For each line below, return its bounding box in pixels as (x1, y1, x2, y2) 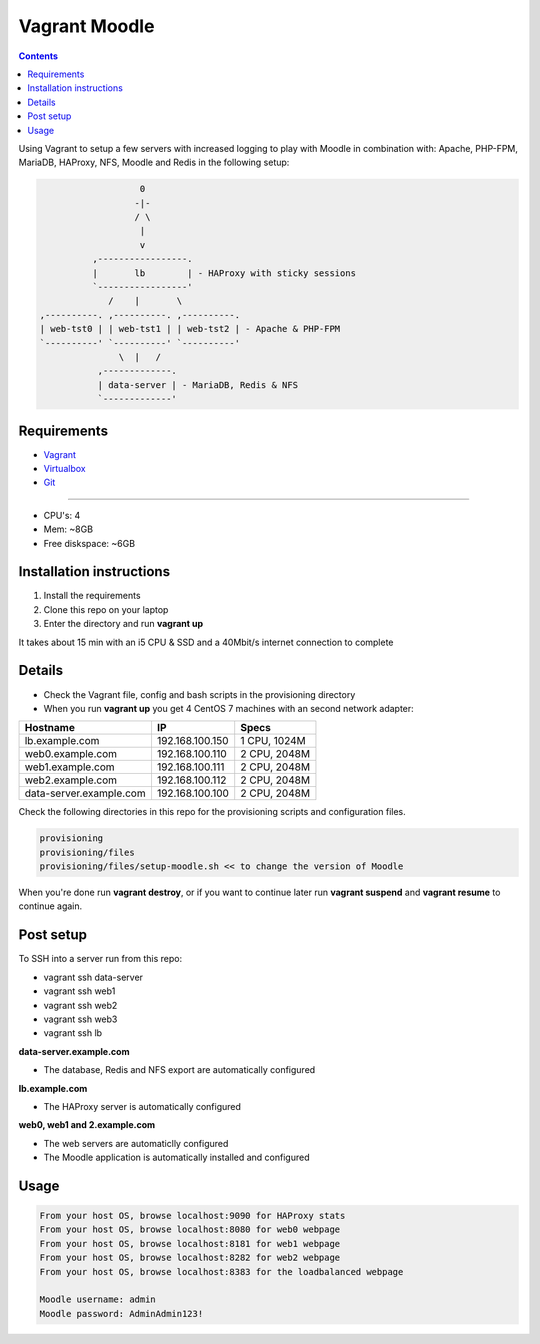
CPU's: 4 (43, 509, 81, 521)
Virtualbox (43, 463, 86, 475)
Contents (18, 50, 59, 62)
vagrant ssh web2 (43, 999, 118, 1011)
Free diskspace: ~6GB (43, 537, 135, 549)
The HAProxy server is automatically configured (43, 1100, 242, 1112)
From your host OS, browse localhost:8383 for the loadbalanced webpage (39, 1266, 404, 1277)
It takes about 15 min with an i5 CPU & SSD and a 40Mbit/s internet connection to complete (18, 636, 394, 648)
